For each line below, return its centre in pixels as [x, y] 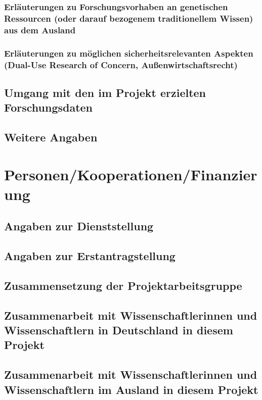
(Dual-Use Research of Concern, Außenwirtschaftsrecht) [121, 64]
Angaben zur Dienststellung [79, 226]
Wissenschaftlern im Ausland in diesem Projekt [131, 389]
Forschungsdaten [49, 107]
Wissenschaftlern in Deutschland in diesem [119, 330]
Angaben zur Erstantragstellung [90, 256]
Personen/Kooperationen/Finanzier [131, 174]
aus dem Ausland [40, 30]
